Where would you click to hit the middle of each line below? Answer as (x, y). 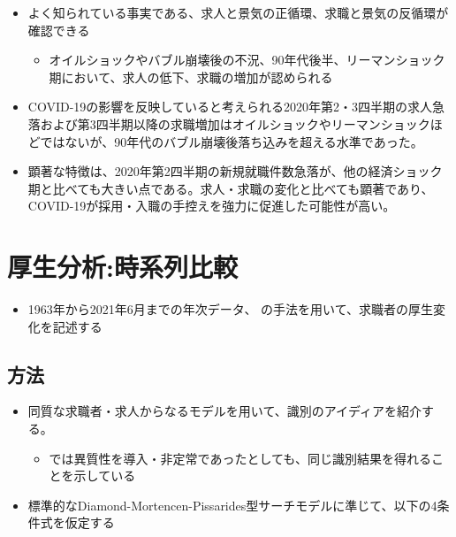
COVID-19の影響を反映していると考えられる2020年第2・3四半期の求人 (230, 107)
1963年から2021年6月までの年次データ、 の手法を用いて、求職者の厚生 (230, 309)
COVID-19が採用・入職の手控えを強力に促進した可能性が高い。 (212, 206)
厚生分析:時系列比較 (122, 267)
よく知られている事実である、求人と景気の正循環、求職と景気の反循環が (238, 12)
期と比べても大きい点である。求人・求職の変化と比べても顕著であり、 (231, 188)
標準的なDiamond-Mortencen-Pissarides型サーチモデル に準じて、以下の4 (232, 505)
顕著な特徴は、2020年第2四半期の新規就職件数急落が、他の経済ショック (235, 171)
